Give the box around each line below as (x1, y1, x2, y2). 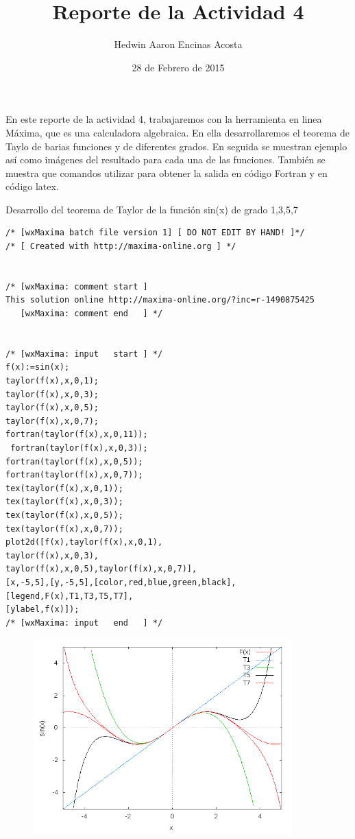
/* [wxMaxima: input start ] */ (5, 348, 163, 359)
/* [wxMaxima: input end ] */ (5, 617, 163, 628)
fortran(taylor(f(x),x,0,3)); (10, 442, 148, 453)
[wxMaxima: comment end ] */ (20, 309, 163, 319)
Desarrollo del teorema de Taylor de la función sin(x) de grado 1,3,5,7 (5, 202, 298, 216)
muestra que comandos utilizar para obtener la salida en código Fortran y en (5, 165, 328, 180)
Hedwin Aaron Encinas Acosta (114, 37, 243, 51)
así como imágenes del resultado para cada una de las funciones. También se (5, 152, 326, 167)
